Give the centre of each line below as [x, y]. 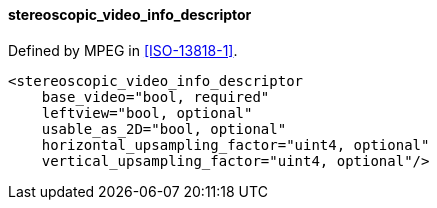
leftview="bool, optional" [147, 112]
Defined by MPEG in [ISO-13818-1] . [123, 50]
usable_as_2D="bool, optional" [164, 128]
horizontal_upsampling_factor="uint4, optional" [235, 144]
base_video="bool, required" [155, 96]
